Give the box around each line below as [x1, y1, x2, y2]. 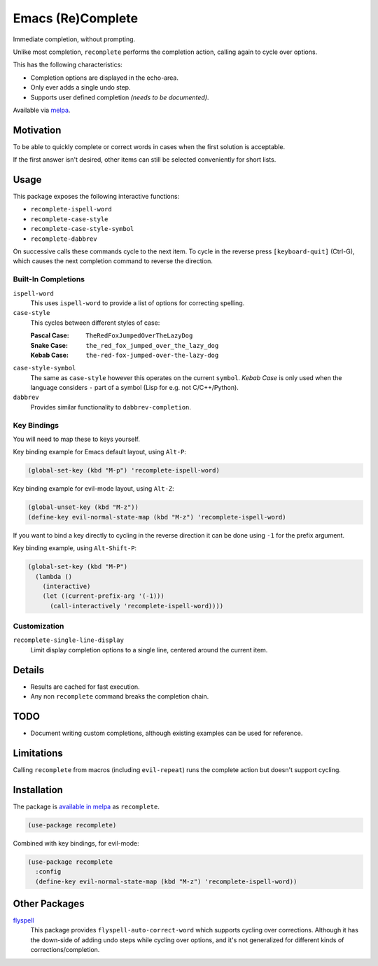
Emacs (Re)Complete [13, 10, 139, 26]
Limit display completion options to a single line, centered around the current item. [30, 645, 268, 654]
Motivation [13, 124, 62, 136]
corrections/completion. [30, 946, 100, 954]
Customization [13, 622, 64, 631]
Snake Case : [30, 341, 68, 349]
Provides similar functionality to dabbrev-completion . [30, 402, 192, 411]
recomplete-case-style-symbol [30, 225, 134, 233]
